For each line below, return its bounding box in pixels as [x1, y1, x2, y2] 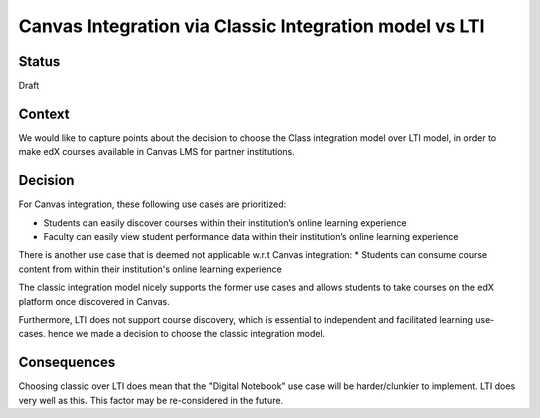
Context [18, 105, 70, 122]
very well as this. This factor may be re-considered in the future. [18, 394, 284, 406]
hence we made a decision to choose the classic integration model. [47, 328, 326, 340]
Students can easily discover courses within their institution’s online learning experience [43, 216, 407, 229]
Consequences [18, 354, 116, 371]
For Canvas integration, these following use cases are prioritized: [18, 198, 287, 210]
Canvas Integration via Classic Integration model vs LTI [18, 15, 485, 37]
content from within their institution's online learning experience [18, 263, 282, 275]
